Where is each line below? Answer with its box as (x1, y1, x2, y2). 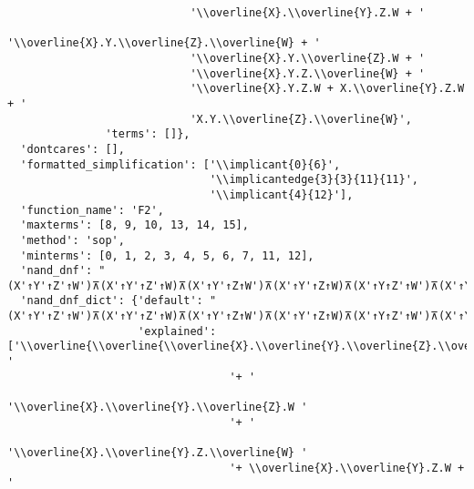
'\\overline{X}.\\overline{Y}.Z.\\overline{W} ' (7, 446, 308, 460)
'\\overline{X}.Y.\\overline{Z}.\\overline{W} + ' (7, 36, 321, 50)
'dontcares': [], (20, 142, 125, 156)
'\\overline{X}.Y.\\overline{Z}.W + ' (190, 51, 426, 65)
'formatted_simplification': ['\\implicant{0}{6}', (20, 158, 341, 171)
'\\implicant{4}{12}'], (209, 188, 354, 201)
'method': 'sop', (20, 233, 125, 247)
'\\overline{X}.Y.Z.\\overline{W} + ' (190, 66, 426, 80)
